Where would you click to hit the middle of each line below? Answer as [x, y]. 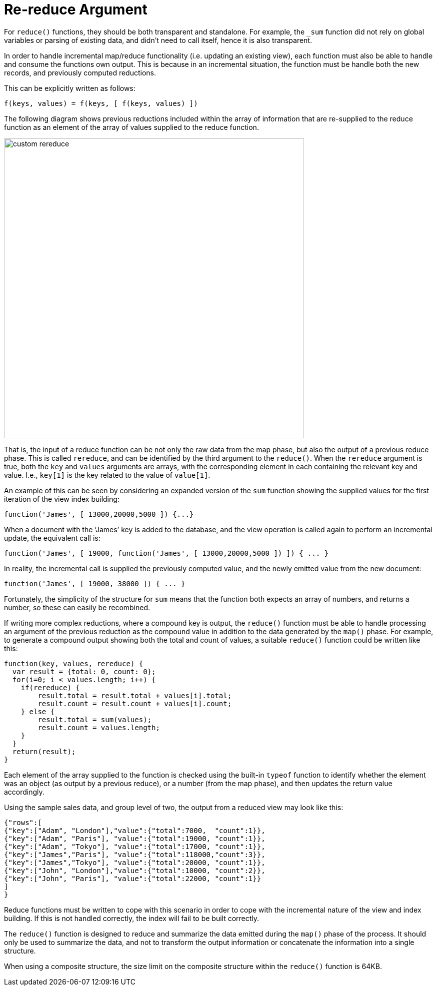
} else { [38, 711]
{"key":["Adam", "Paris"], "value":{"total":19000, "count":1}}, [135, 838]
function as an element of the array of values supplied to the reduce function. [131, 127]
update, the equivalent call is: [52, 538]
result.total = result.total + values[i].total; [135, 695]
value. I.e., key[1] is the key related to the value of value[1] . [107, 475]
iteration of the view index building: [62, 499]
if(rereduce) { [50, 687]
